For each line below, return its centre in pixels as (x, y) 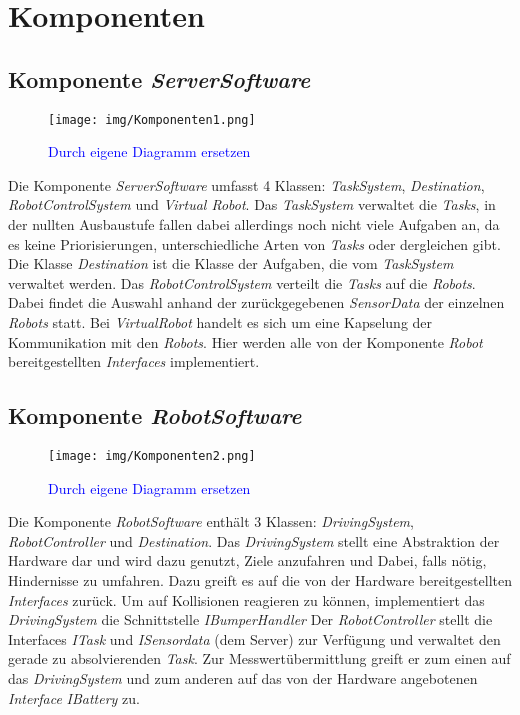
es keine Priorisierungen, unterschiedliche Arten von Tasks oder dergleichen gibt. (254, 243)
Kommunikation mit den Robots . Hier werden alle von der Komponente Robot (245, 341)
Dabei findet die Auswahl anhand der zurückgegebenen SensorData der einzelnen (256, 302)
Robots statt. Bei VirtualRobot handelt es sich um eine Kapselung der (220, 321)
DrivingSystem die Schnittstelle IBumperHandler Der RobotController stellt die (250, 619)
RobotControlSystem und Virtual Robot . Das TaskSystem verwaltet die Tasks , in (252, 204)
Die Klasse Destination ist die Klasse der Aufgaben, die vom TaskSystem (231, 263)
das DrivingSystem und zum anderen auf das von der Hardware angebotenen (243, 677)
